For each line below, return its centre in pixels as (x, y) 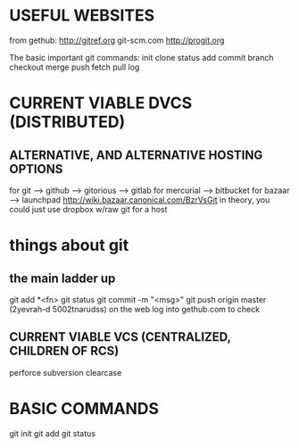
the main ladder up (62, 278)
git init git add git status (53, 433)
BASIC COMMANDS (84, 408)
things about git (69, 245)
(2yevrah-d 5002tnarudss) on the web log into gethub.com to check (135, 309)
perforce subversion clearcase (66, 372)
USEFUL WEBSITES (82, 16)
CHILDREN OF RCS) (64, 351)
